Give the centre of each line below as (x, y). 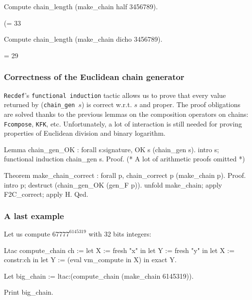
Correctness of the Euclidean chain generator (94, 77)
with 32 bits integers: (120, 233)
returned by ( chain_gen (40, 104)
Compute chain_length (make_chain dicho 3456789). (83, 39)
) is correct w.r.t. (107, 104)
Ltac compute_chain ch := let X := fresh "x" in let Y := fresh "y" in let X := (119, 250)
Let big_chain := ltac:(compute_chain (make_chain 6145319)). (99, 276)
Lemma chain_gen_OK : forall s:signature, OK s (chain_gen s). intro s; (111, 149)
